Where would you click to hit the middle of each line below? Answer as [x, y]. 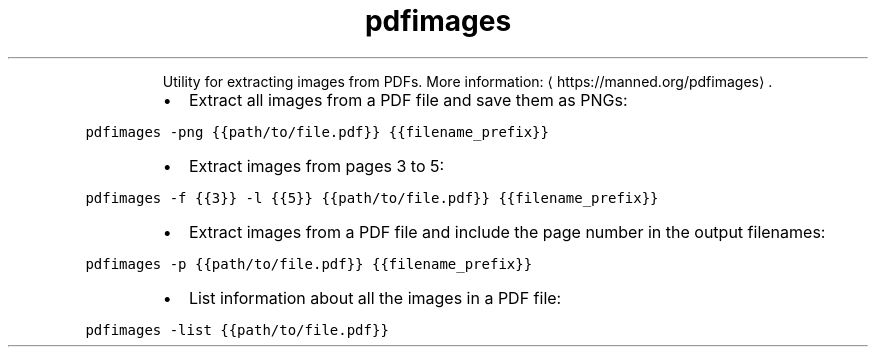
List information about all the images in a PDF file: [375, 297]
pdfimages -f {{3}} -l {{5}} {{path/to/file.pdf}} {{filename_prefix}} [372, 197]
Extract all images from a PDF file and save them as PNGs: [408, 99]
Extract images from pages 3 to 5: [316, 165]
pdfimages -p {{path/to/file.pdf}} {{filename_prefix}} [309, 263]
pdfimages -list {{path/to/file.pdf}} [237, 329]
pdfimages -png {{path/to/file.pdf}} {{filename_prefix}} [317, 131]
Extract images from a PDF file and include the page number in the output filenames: [507, 231]
